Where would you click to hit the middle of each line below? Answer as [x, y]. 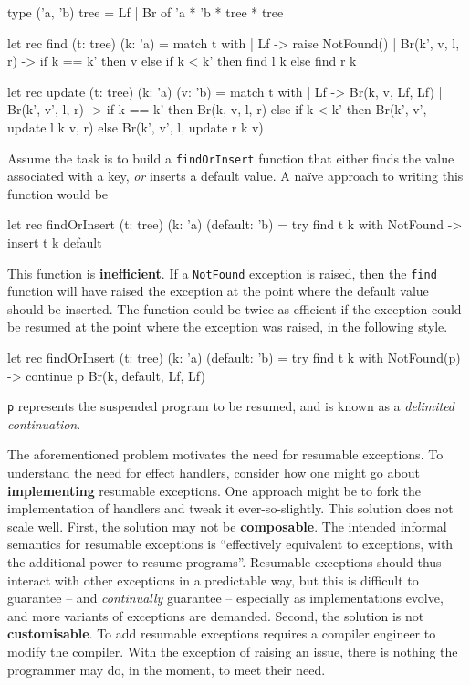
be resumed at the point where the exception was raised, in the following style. [228, 327]
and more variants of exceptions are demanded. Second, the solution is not [216, 615]
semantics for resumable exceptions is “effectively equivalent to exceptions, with [230, 544]
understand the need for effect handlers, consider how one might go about [214, 473]
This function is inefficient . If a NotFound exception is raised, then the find [222, 273]
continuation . [44, 423]
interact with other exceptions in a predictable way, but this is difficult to [213, 580]
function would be [58, 193]
